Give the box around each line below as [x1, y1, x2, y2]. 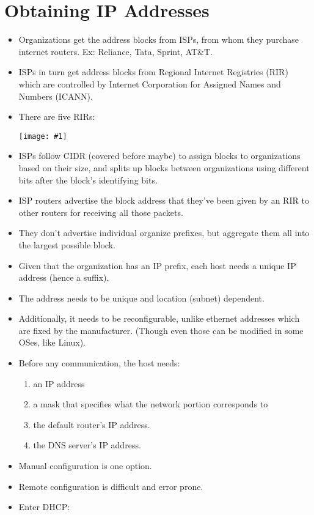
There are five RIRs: [18, 110, 95, 123]
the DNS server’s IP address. [33, 439, 141, 451]
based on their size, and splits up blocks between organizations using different [18, 161, 310, 174]
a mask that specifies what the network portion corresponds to [33, 398, 268, 410]
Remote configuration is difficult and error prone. [18, 480, 203, 492]
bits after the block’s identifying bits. [18, 173, 158, 186]
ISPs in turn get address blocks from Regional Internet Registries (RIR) [18, 65, 288, 78]
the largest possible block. [18, 238, 115, 251]
